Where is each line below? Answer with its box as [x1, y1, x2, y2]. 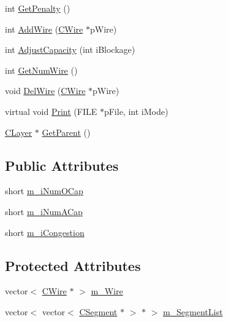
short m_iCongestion [5, 226, 85, 238]
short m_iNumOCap [5, 184, 83, 197]
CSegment [79, 305, 118, 318]
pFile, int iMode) [104, 104, 169, 117]
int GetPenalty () [5, 2, 70, 14]
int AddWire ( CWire [5, 22, 83, 35]
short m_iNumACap [5, 205, 83, 218]
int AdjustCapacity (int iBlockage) [5, 43, 135, 56]
